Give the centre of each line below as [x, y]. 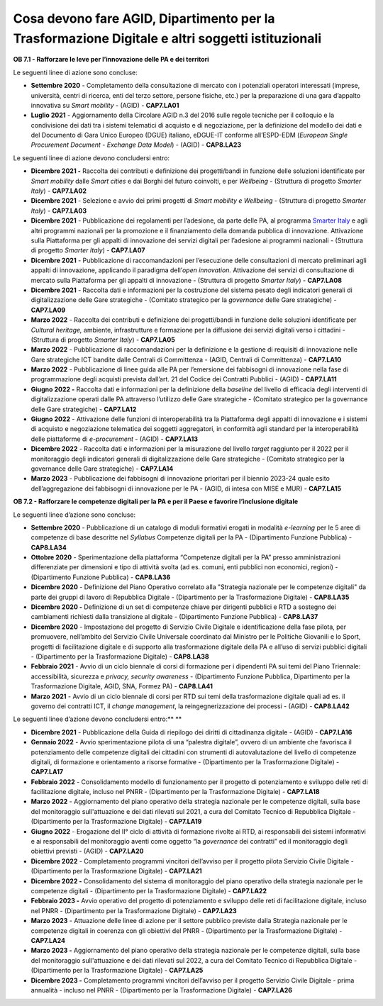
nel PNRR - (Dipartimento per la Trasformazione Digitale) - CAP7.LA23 [134, 910]
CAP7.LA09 [48, 310]
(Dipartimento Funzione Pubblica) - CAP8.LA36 [101, 577]
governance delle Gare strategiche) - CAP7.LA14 [102, 469]
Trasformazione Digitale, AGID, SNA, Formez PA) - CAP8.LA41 [122, 686]
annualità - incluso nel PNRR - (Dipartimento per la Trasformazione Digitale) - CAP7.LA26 [162, 990]
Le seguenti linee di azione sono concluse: [76, 72]
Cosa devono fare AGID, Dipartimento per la [144, 18]
